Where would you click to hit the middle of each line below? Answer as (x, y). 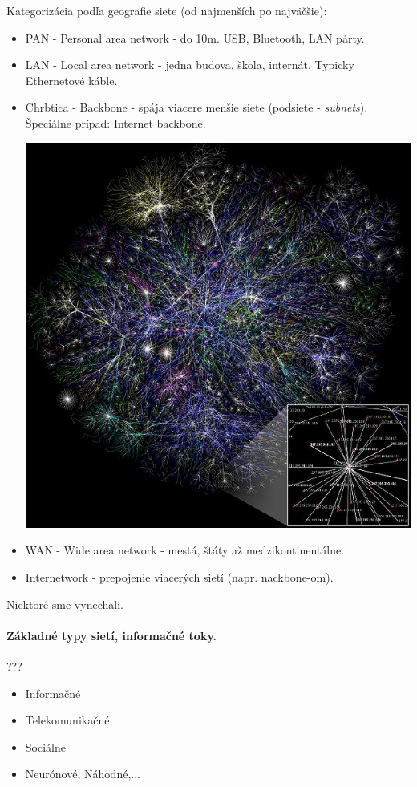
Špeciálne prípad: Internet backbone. (115, 122)
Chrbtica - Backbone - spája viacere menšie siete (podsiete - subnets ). (196, 107)
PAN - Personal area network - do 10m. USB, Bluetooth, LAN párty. (195, 37)
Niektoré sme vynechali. (65, 604)
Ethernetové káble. (71, 80)
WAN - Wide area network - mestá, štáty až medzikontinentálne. (185, 550)
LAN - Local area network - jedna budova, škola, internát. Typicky (190, 65)
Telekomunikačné (67, 720)
